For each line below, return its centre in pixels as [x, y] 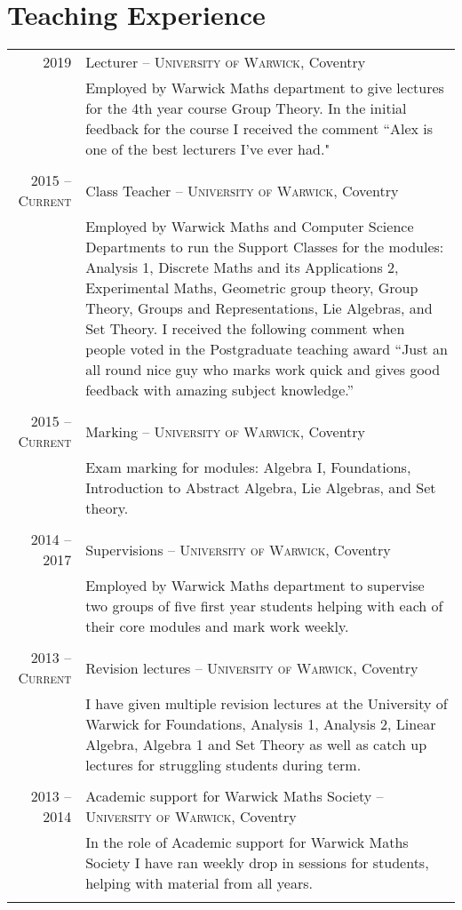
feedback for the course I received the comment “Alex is [259, 129]
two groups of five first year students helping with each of [264, 606]
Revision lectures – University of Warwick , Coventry [252, 667]
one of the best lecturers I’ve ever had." [208, 149]
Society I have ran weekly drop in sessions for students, [257, 863]
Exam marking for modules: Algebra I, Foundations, [248, 467]
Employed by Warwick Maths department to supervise [255, 586]
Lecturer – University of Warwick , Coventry [226, 62]
